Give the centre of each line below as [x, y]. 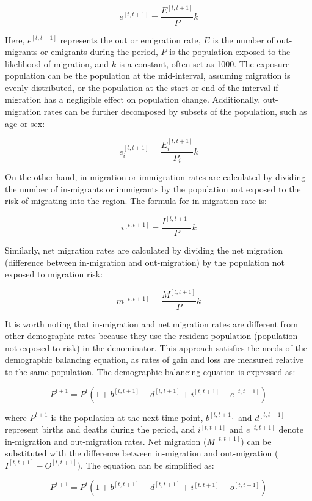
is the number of [243, 39]
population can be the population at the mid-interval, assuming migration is [148, 75]
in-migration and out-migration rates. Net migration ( [106, 441]
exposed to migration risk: [54, 274]
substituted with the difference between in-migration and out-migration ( [142, 453]
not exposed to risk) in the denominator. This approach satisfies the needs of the [156, 347]
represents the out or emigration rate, [130, 39]
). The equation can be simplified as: [146, 465]
